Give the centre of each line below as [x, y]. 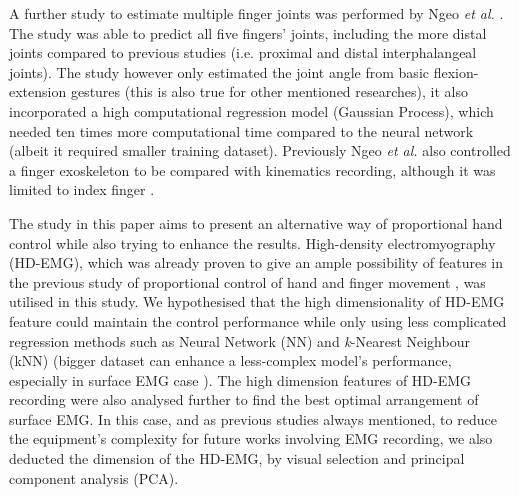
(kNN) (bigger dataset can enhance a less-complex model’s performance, [230, 360]
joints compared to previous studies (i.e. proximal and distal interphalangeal [243, 52]
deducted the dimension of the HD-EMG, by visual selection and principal [237, 458]
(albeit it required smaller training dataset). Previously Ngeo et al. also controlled [260, 150]
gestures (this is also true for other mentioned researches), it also [269, 91]
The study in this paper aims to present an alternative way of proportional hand [256, 222]
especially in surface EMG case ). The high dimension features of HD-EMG [240, 379]
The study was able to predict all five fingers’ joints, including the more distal [248, 32]
